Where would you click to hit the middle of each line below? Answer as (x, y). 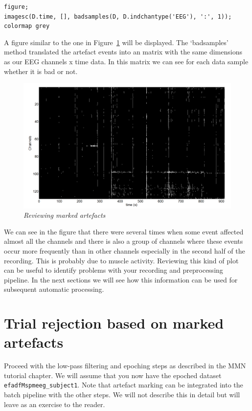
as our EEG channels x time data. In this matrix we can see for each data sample (126, 61)
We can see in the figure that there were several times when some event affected (124, 231)
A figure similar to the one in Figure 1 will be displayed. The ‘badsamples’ (116, 42)
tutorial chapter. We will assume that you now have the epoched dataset (113, 375)
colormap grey (27, 26)
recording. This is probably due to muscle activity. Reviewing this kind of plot (121, 260)
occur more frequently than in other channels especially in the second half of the (125, 251)
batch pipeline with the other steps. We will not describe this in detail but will (122, 395)
